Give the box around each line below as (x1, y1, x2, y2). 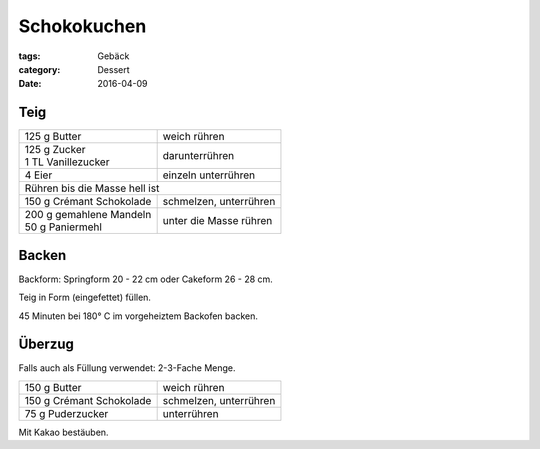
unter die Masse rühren (162, 214, 273, 228)
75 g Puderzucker (24, 406, 109, 420)
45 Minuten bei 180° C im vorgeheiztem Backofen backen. (18, 310, 259, 322)
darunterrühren (162, 149, 235, 163)
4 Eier (24, 168, 53, 182)
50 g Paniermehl (24, 220, 102, 234)
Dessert (97, 63, 130, 75)
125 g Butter (24, 130, 82, 144)
